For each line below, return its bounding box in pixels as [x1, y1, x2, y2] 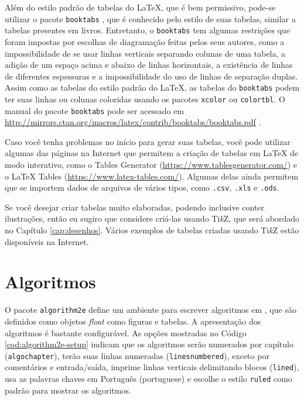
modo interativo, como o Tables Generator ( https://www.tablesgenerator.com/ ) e [5, 158, 298, 171]
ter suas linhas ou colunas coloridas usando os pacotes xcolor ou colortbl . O [5, 92, 285, 105]
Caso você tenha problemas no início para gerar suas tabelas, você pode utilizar [5, 135, 291, 147]
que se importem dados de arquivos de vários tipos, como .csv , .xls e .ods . [5, 181, 279, 194]
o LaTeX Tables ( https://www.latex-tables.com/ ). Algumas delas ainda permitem [5, 170, 299, 182]
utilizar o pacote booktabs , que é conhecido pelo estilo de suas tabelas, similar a [5, 12, 296, 25]
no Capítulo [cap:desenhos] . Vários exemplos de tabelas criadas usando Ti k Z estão [5, 224, 299, 236]
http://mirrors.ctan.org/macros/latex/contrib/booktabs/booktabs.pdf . [5, 116, 261, 128]
